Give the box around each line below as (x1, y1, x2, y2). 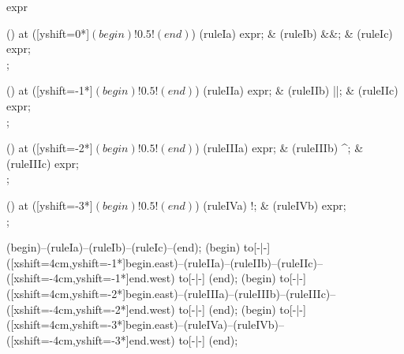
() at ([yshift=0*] (6, 24, 90, 41)
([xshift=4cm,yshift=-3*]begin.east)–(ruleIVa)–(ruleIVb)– (6, 316, 284, 333)
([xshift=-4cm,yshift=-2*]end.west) (6, 300, 175, 317)
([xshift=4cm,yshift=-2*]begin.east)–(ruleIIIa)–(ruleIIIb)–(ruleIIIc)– (6, 285, 336, 301)
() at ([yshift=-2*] (6, 140, 93, 156)
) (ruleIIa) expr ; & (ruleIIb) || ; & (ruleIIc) (195, 82, 398, 99)
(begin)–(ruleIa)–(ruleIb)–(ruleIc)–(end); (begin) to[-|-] (6, 239, 271, 255)
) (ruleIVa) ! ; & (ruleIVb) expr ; (195, 196, 346, 213)
